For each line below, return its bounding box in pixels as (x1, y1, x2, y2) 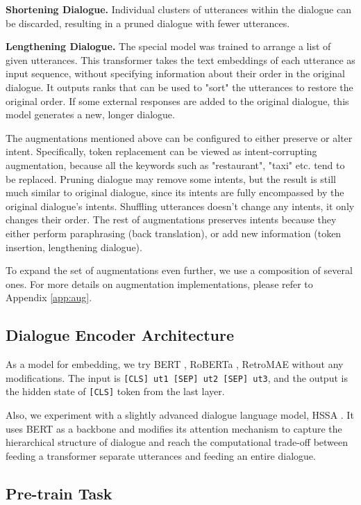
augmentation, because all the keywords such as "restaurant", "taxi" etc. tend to (6, 157, 345, 172)
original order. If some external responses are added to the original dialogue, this (6, 93, 349, 108)
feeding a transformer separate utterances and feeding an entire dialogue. (6, 448, 316, 463)
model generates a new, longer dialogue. (6, 107, 175, 122)
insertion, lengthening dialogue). (6, 239, 142, 254)
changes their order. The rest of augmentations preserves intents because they (6, 212, 337, 227)
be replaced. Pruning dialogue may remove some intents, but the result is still (6, 171, 336, 186)
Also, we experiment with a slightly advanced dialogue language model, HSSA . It (6, 407, 354, 422)
